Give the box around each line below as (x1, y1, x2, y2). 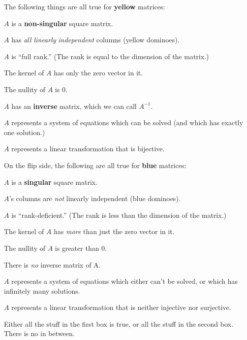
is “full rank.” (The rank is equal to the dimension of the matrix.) (11, 51, 209, 61)
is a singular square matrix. (11, 176, 98, 187)
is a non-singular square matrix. (11, 18, 113, 28)
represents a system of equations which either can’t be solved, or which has (11, 276, 238, 286)
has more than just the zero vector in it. (54, 226, 175, 237)
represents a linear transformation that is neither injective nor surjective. (11, 302, 231, 312)
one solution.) (4, 127, 45, 137)
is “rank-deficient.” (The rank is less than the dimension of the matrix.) (11, 209, 226, 220)
